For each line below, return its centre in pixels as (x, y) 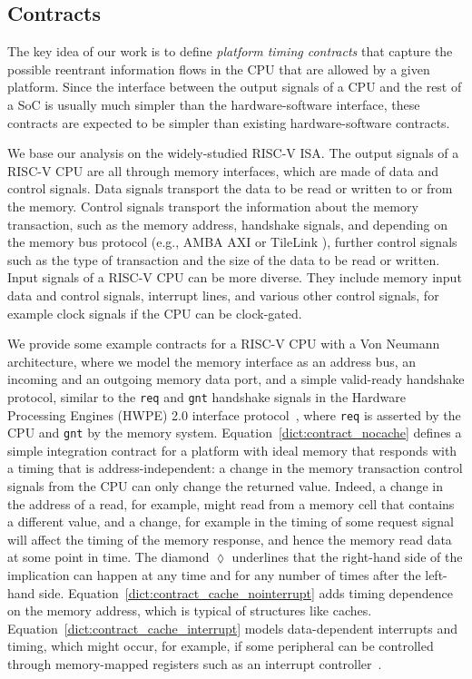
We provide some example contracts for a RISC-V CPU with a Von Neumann (224, 344)
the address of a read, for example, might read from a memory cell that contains (231, 503)
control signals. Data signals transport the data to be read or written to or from (230, 188)
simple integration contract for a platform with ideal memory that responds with (232, 450)
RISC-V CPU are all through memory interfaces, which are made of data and (223, 170)
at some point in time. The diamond (108, 557)
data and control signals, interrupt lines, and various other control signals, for (223, 295)
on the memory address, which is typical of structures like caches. (190, 610)
